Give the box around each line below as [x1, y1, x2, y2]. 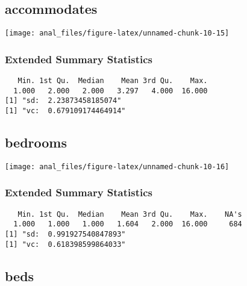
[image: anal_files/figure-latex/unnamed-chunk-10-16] [5, 162, 230, 171]
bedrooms [5, 133, 67, 152]
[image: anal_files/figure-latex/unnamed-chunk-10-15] [5, 29, 230, 38]
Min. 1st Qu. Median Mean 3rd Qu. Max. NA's [17, 210, 242, 219]
